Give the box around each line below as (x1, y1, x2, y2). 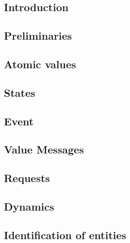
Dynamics (4, 198, 54, 213)
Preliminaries (4, 28, 72, 43)
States (4, 85, 35, 100)
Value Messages (4, 142, 84, 157)
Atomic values (4, 56, 76, 71)
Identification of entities (4, 227, 127, 242)
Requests (4, 170, 50, 185)
